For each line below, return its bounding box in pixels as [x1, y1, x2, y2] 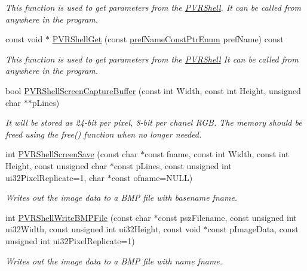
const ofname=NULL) [111, 171, 193, 183]
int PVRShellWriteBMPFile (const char [5, 211, 151, 223]
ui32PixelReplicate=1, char [5, 171, 105, 183]
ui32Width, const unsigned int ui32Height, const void [5, 223, 201, 235]
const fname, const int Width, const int [145, 148, 289, 160]
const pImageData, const [207, 223, 299, 235]
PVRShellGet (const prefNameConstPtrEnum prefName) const [52, 33, 284, 45]
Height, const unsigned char [5, 159, 108, 172]
